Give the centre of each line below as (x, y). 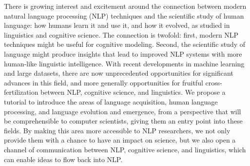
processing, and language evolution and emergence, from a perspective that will (123, 111)
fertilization (21, 92)
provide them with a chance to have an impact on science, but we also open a (120, 140)
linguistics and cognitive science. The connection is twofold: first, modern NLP (121, 34)
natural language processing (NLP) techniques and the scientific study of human (124, 15)
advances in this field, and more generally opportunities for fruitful (104, 82)
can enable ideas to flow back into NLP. (63, 159)
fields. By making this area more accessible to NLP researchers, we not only (117, 130)
